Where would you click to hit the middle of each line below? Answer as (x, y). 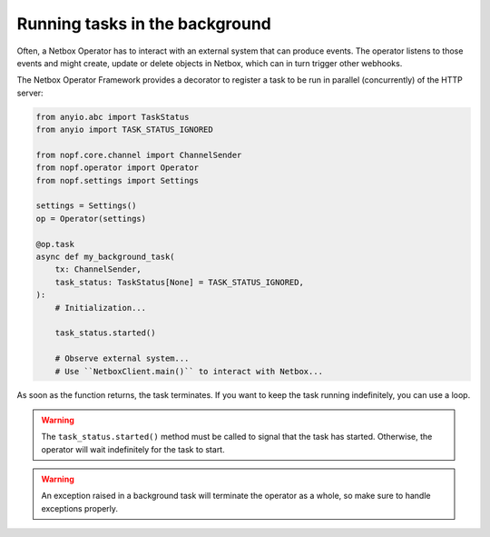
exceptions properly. (79, 508)
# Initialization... (101, 308)
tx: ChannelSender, (98, 269)
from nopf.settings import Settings (118, 180)
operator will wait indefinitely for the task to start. (133, 449)
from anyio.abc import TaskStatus (113, 117)
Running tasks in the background (144, 24)
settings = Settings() (86, 206)
